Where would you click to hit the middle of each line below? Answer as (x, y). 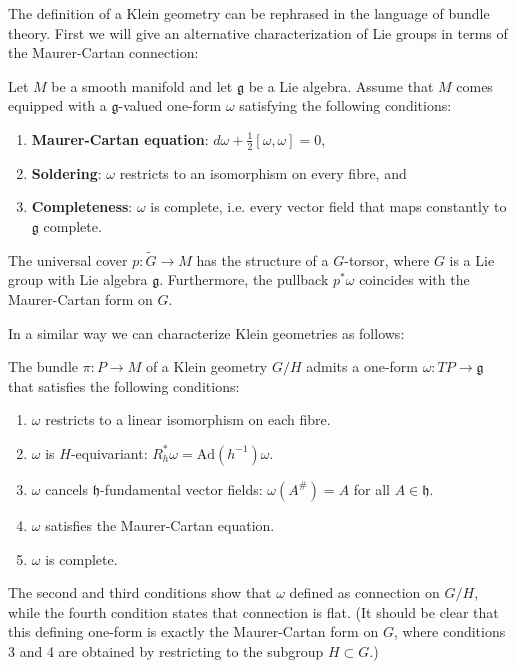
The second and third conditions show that (140, 592)
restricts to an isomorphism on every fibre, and (263, 172)
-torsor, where (387, 259)
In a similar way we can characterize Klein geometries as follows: (206, 332)
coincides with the (414, 279)
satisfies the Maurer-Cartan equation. (160, 524)
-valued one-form (170, 105)
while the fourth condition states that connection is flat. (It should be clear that (253, 611)
